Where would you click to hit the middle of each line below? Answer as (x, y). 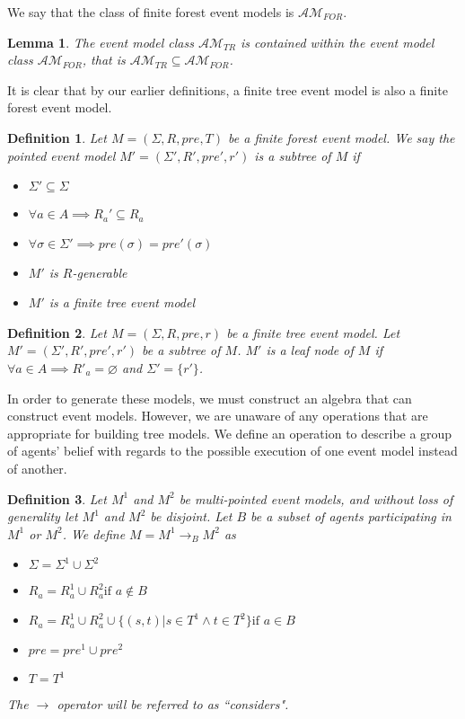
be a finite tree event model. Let (313, 332)
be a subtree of (181, 350)
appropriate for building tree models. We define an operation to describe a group (230, 433)
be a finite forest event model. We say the (342, 137)
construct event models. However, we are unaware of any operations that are (218, 416)
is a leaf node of (310, 350)
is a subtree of (293, 155)
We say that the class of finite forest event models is (151, 12)
